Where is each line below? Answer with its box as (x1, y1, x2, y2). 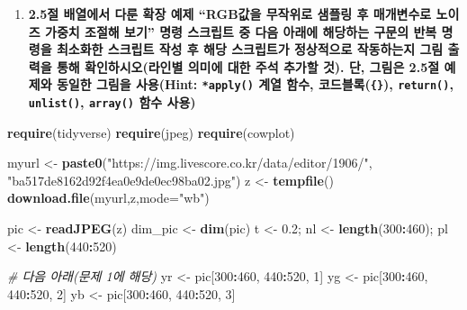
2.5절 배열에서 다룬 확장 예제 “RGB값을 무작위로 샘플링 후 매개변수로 (28, 5, 432, 23)
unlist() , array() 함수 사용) (28, 93, 196, 112)
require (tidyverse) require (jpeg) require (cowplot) (7, 123, 295, 141)
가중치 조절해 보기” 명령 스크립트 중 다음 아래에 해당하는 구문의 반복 (45, 22, 437, 41)
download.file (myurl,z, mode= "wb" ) (7, 188, 210, 207)
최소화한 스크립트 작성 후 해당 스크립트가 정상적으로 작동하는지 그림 (56, 40, 444, 59)
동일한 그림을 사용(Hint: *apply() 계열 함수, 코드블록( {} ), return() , (56, 75, 454, 94)
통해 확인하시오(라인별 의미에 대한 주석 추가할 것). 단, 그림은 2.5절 (56, 57, 440, 76)
